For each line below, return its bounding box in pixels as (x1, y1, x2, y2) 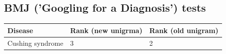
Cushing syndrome (7, 37, 64, 48)
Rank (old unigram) (149, 25, 219, 35)
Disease (7, 25, 33, 35)
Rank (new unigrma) (70, 25, 143, 35)
